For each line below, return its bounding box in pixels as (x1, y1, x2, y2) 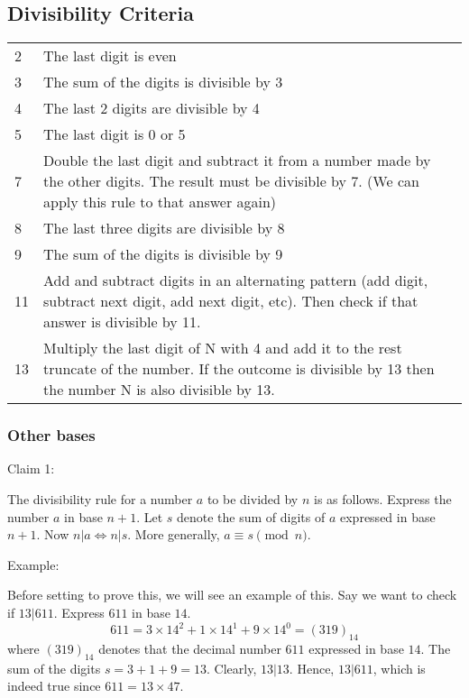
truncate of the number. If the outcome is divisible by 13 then (43, 358, 435, 380)
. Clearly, (207, 658, 257, 677)
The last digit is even (43, 45, 177, 67)
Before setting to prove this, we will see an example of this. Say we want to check (7, 585, 457, 604)
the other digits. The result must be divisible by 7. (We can (43, 170, 419, 192)
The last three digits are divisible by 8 (43, 217, 285, 239)
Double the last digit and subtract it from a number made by (43, 150, 431, 171)
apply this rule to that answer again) (43, 191, 277, 213)
